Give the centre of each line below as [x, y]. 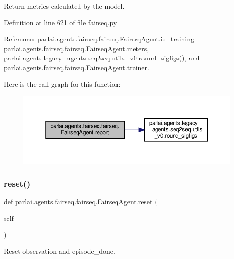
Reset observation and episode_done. [59, 250]
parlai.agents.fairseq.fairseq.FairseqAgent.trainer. [77, 67]
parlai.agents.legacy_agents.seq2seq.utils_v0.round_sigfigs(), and [102, 58]
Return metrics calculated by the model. [64, 6]
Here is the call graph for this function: [62, 84]
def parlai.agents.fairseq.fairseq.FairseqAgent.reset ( [81, 201]
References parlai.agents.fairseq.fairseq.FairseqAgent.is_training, [100, 39]
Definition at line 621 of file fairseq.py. [61, 22]
